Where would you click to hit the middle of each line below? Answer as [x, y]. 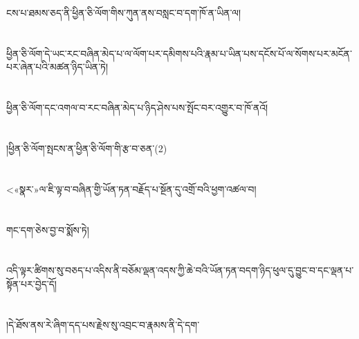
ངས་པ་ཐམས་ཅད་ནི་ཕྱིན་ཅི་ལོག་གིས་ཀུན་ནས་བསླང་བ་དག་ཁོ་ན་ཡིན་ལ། [124, 12]
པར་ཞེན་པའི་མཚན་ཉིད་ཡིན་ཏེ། [57, 67]
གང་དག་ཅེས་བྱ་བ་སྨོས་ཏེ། [48, 229]
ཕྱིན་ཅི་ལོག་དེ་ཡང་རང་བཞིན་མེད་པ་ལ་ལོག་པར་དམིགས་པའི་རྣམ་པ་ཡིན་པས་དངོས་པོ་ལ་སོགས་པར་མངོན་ [179, 53]
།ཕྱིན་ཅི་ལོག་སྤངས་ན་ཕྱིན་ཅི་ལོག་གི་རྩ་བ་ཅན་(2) [87, 148]
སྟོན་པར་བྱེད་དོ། [31, 283]
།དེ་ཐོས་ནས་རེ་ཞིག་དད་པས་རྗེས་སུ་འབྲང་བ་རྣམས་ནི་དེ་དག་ [103, 324]
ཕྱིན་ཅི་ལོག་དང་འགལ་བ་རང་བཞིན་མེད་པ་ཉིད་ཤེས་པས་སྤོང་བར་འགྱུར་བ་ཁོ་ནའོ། [137, 108]
